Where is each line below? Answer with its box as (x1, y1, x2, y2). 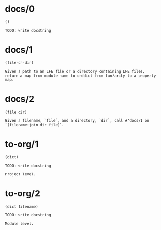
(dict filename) (5, 204, 38, 209)
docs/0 (5, 3, 35, 15)
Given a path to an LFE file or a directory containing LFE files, (5, 69, 145, 74)
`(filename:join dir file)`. (5, 122, 64, 127)
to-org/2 (5, 188, 40, 199)
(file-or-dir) (5, 60, 34, 65)
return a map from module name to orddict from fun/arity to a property (5, 73, 156, 78)
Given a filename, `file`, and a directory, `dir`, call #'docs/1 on (5, 118, 150, 123)
